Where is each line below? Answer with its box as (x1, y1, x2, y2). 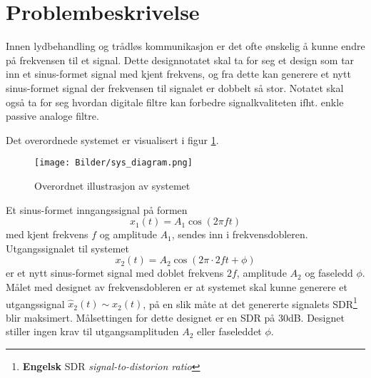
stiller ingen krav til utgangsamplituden (6, 324, 179, 339)
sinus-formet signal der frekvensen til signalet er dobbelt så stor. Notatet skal (6, 80, 344, 95)
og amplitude (99, 227, 157, 242)
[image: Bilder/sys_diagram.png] (34, 158, 193, 168)
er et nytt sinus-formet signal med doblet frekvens (6, 265, 224, 280)
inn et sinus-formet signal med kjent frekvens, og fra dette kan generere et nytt (6, 66, 351, 81)
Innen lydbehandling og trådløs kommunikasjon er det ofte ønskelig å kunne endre (6, 39, 365, 53)
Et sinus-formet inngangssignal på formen (6, 202, 188, 217)
